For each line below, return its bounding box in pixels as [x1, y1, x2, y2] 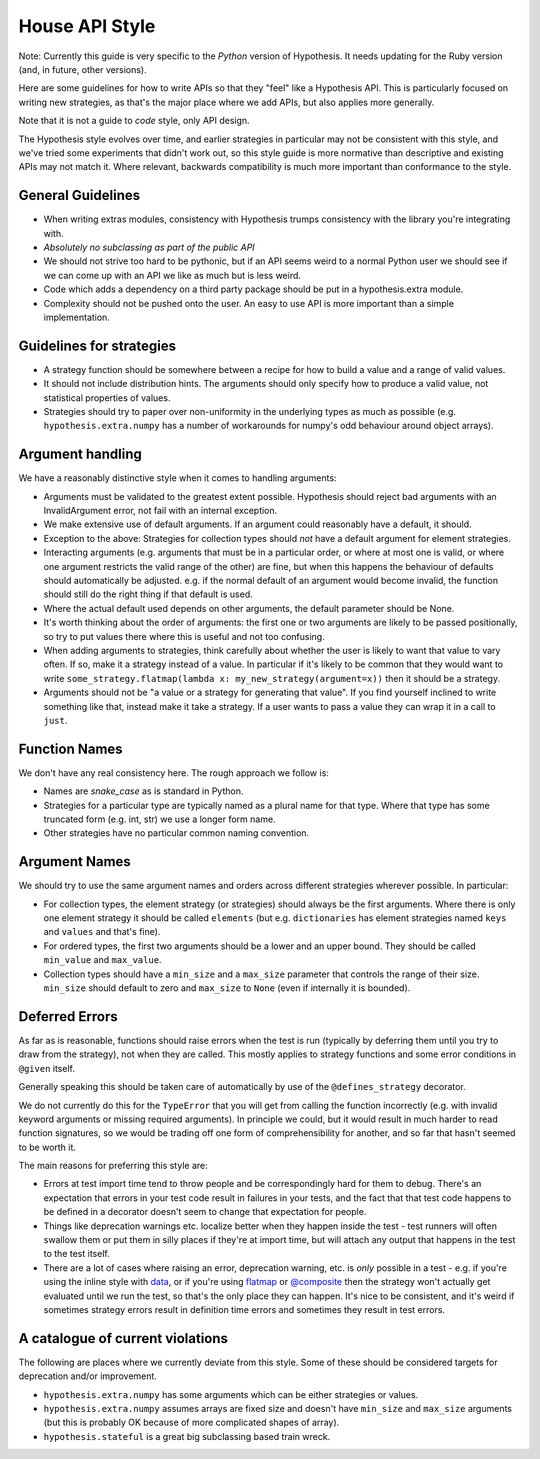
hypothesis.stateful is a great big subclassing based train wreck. [43, 1430, 331, 1442]
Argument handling [18, 446, 142, 463]
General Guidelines [18, 187, 140, 204]
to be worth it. [18, 1141, 77, 1153]
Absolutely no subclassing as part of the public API [43, 241, 255, 253]
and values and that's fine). [43, 926, 161, 938]
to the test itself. [43, 1248, 110, 1260]
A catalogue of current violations [18, 1330, 229, 1347]
